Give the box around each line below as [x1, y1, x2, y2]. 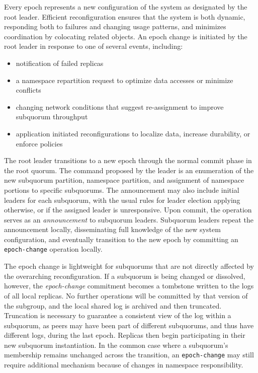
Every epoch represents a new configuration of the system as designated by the [4, 2, 247, 12]
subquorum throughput [16, 111, 88, 122]
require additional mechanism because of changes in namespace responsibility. [4, 359, 243, 370]
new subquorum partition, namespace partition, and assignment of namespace [4, 175, 244, 185]
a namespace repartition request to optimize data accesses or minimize [16, 74, 233, 85]
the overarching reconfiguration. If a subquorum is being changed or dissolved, [4, 270, 245, 281]
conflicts [16, 85, 41, 95]
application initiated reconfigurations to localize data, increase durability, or [16, 128, 250, 138]
